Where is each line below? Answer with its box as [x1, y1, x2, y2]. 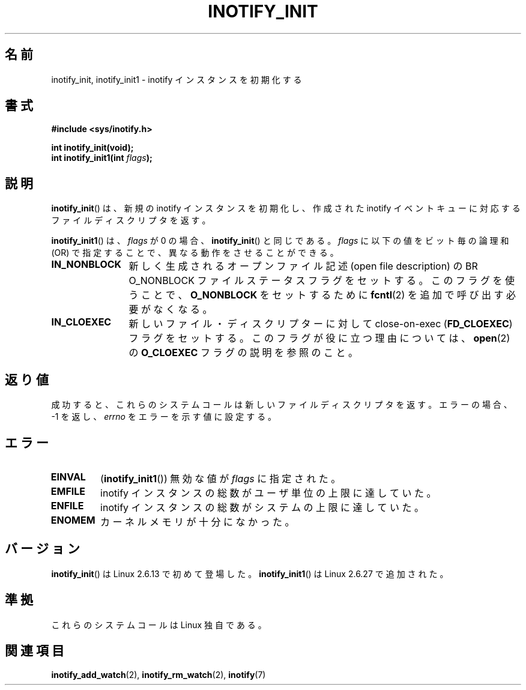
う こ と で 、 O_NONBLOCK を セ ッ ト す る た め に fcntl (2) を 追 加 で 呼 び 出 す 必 [128, 289, 516, 301]
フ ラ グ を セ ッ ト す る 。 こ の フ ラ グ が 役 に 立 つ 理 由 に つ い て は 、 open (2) [128, 332, 510, 345]
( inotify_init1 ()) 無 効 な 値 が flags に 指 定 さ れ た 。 [100, 472, 341, 485]
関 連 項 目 [5, 643, 64, 659]
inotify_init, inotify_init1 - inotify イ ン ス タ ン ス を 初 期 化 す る [51, 74, 302, 85]
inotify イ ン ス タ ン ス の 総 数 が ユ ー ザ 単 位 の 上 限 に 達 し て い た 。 [100, 486, 437, 499]
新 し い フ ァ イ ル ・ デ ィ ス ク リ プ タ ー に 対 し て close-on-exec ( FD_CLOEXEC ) [128, 318, 513, 330]
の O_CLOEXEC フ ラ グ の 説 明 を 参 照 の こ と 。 [128, 347, 358, 359]
